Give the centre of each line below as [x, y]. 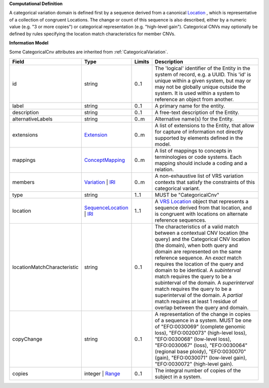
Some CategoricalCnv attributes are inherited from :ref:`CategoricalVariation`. [89, 52]
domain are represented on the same [198, 252]
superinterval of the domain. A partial [199, 295]
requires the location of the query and [199, 264]
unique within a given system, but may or [203, 81]
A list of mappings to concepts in [193, 150]
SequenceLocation [106, 208]
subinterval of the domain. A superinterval [204, 282]
